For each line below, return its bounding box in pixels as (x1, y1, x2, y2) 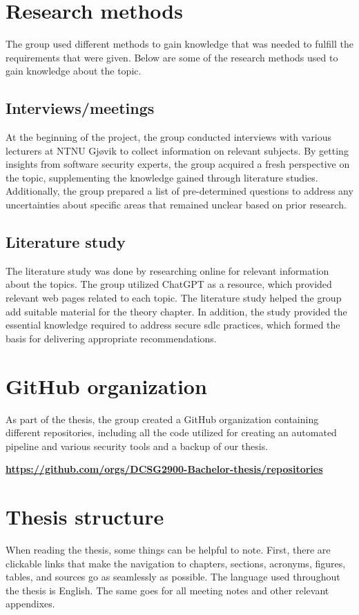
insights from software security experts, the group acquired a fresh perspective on (6, 157, 350, 171)
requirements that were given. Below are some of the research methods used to (6, 50, 338, 64)
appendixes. (6, 596, 55, 611)
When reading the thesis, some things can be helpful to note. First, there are (6, 543, 331, 557)
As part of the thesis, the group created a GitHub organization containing (6, 411, 319, 426)
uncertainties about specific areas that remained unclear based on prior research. (6, 197, 347, 212)
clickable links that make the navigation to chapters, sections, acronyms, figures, (6, 556, 346, 570)
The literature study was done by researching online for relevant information (6, 263, 329, 277)
